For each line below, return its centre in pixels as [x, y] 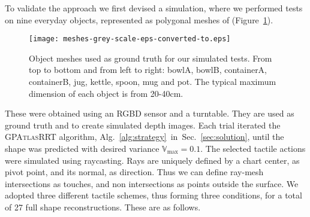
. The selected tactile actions [253, 148]
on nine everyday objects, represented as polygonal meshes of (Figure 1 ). [139, 19]
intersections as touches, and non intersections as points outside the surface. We [152, 183]
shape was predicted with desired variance [82, 148]
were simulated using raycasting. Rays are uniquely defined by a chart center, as [152, 160]
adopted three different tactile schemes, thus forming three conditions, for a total [154, 195]
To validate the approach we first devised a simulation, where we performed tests [154, 8]
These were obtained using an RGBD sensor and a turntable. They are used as [150, 113]
